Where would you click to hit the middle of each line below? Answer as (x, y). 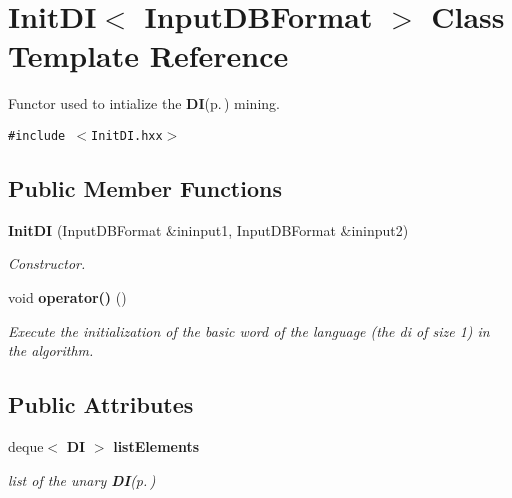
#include (37, 135)
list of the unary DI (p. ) (82, 479)
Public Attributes (101, 404)
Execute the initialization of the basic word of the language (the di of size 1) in (249, 330)
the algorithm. (51, 350)
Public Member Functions (145, 187)
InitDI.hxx (127, 135)
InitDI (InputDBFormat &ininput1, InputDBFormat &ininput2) (208, 229)
